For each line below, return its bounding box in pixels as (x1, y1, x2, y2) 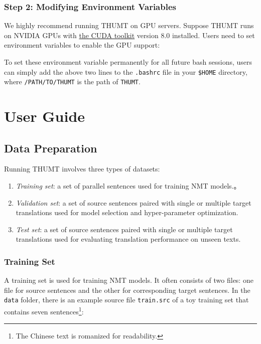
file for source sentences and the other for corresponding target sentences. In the (4, 284, 250, 295)
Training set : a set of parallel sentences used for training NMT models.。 (16, 181, 241, 191)
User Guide (4, 106, 85, 126)
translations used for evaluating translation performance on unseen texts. (16, 234, 241, 244)
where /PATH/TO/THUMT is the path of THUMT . (4, 76, 141, 87)
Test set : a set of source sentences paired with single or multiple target (16, 224, 233, 234)
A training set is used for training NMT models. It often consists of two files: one (4, 275, 253, 285)
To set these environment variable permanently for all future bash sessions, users (4, 57, 252, 67)
